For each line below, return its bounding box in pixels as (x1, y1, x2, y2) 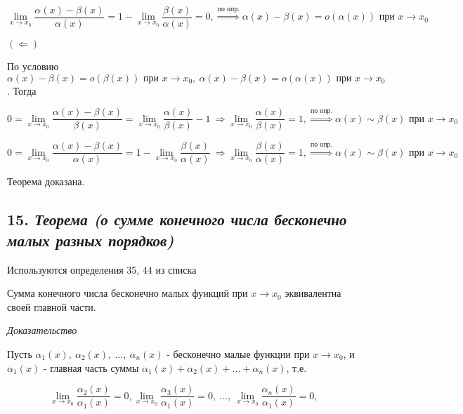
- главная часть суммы (43, 360, 139, 375)
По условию (7, 59, 59, 74)
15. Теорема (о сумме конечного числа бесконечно (7, 208, 347, 230)
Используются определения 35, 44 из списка (7, 262, 197, 276)
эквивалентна (285, 286, 341, 300)
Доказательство (7, 323, 77, 338)
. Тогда (7, 83, 37, 98)
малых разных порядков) (7, 229, 174, 251)
